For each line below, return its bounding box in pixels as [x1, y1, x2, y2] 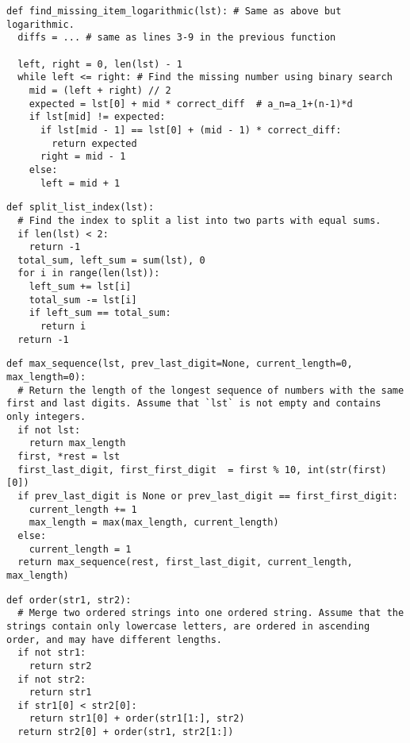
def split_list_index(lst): [6, 202, 155, 214]
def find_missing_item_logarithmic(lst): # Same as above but [6, 6, 342, 17]
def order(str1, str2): [6, 594, 132, 606]
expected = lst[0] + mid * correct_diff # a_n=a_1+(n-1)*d [29, 98, 353, 110]
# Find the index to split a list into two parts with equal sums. [17, 214, 381, 226]
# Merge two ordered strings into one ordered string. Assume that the [17, 607, 404, 619]
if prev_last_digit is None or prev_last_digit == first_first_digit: [17, 490, 398, 502]
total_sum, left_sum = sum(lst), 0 [17, 254, 205, 266]
